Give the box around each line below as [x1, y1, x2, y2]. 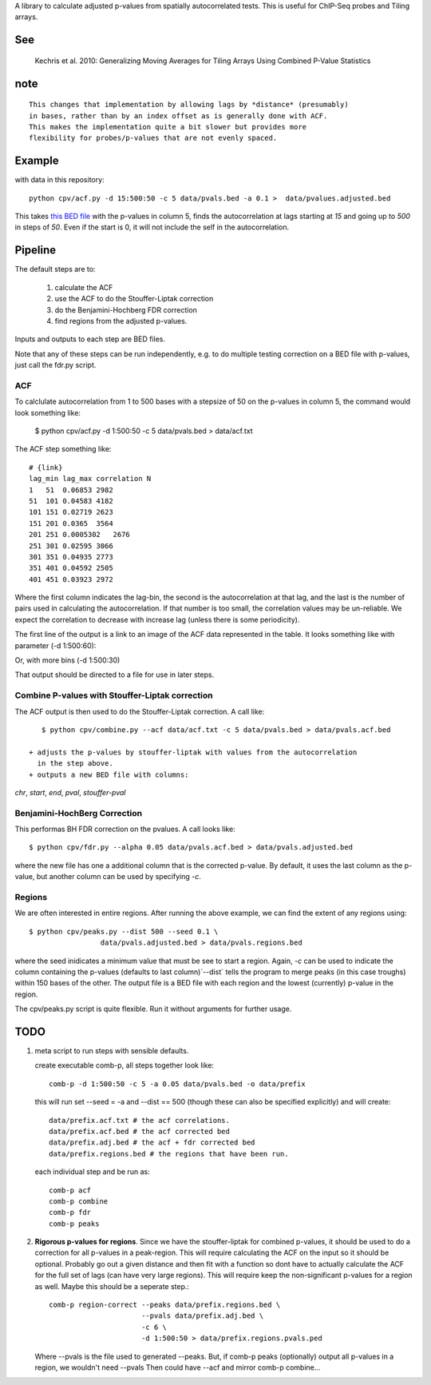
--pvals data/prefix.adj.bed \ [140, 1311, 263, 1320]
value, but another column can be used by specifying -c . [14, 872, 201, 882]
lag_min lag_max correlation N [29, 474, 152, 484]
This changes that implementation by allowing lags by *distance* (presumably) [29, 100, 349, 109]
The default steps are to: [14, 265, 96, 274]
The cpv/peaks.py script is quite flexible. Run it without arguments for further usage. [14, 1004, 292, 1014]
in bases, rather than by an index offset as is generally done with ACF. [29, 111, 328, 120]
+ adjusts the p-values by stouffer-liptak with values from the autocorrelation [29, 747, 358, 757]
